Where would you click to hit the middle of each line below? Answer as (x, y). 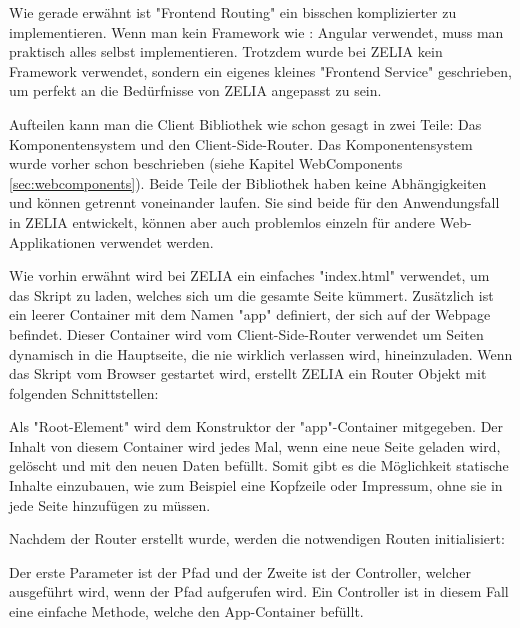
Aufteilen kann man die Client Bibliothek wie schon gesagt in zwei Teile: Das (245, 123)
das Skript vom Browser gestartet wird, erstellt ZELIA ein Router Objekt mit (248, 373)
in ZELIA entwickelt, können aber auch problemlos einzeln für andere (222, 221)
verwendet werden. (157, 241)
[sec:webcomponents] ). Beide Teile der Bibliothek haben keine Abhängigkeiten (248, 182)
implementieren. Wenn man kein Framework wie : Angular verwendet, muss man (256, 31)
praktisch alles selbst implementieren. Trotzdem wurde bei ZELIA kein (226, 51)
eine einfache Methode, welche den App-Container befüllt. (186, 611)
